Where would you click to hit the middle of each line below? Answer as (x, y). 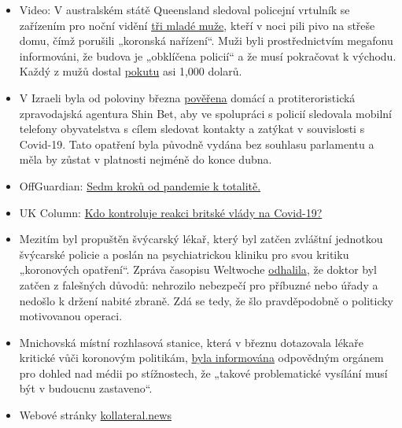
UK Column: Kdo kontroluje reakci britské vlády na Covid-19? (171, 212)
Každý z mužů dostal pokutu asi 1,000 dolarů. (131, 71)
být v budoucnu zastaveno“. (86, 388)
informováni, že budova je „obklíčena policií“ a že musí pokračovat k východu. (208, 55)
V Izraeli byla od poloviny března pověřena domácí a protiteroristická (187, 97)
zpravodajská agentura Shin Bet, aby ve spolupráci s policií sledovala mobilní (205, 113)
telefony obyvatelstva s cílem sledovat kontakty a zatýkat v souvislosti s (192, 129)
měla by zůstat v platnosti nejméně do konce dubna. (146, 159)
